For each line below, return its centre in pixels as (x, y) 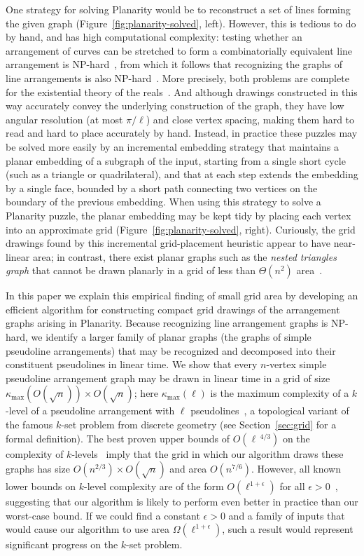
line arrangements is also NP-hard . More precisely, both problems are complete (177, 77)
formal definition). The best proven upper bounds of (118, 438)
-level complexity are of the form (154, 486)
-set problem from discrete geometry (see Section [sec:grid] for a (199, 425)
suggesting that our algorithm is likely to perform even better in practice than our (182, 502)
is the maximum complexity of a (280, 393)
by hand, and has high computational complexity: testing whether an (154, 37)
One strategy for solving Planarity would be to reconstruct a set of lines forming (178, 9)
